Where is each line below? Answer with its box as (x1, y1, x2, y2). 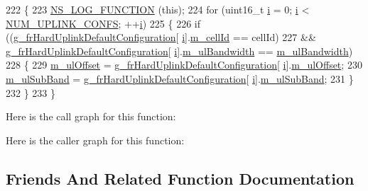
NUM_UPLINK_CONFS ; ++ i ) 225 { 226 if (6, 16, 201, 30)
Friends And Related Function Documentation (6, 167, 355, 189)
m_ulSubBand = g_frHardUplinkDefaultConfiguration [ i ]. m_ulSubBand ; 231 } (6, 71, 354, 86)
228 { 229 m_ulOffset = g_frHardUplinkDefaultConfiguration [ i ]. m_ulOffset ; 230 (6, 57, 362, 72)
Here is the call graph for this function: (6, 109, 176, 124)
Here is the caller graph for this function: (6, 132, 185, 147)
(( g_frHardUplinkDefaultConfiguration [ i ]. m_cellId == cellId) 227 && (6, 30, 316, 45)
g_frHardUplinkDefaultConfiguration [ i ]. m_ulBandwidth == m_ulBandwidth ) (6, 43, 353, 58)
